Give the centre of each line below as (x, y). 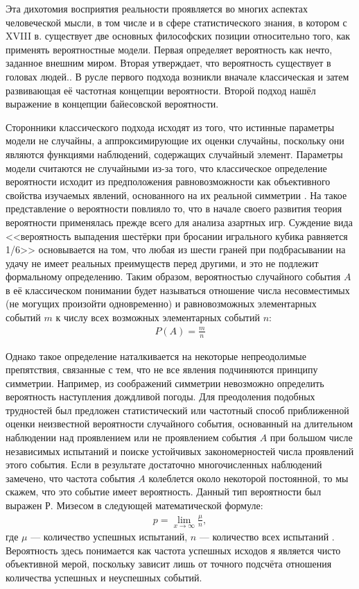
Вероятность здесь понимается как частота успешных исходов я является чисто (173, 550)
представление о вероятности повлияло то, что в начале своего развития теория (174, 208)
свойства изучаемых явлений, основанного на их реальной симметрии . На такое (176, 195)
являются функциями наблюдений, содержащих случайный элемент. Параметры (174, 154)
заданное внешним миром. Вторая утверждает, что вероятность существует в (168, 63)
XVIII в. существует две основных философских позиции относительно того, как (178, 36)
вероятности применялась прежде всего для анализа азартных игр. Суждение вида (179, 222)
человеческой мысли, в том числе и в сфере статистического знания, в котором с (176, 22)
